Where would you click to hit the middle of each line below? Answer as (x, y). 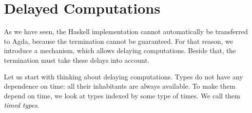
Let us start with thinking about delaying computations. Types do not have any (124, 76)
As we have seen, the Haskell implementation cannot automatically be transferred (126, 31)
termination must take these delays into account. (77, 60)
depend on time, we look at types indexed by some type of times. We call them (122, 95)
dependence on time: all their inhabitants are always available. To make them (120, 86)
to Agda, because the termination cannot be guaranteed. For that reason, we (118, 41)
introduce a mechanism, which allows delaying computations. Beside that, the (120, 50)
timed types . (22, 105)
